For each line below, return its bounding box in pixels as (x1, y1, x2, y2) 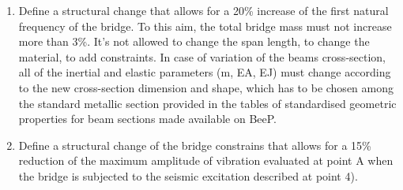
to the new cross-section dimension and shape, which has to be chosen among (18, 79, 394, 95)
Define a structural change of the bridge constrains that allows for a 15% (18, 136, 371, 153)
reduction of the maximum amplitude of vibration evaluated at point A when (18, 152, 394, 169)
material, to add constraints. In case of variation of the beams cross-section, (18, 48, 386, 65)
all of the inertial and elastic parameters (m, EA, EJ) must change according (18, 64, 391, 80)
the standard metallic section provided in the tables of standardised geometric (18, 95, 397, 111)
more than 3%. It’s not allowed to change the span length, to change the (18, 33, 370, 50)
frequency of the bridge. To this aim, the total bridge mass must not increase (18, 17, 392, 34)
